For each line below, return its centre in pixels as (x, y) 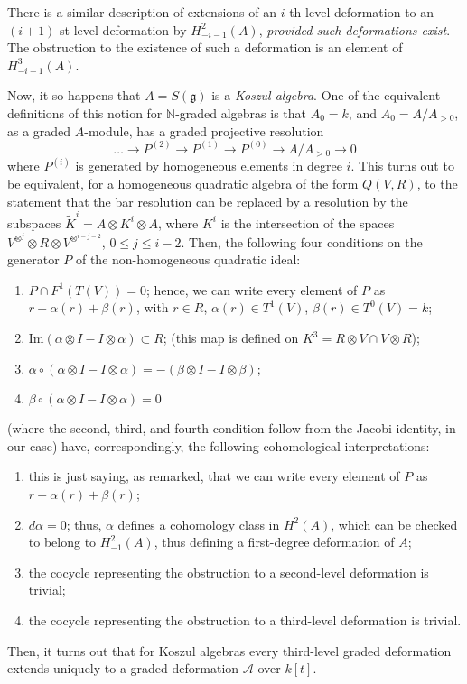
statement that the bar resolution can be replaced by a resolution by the (208, 201)
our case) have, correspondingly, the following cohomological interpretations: (219, 445)
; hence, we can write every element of (252, 289)
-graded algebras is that (241, 112)
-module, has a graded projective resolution (204, 130)
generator (33, 259)
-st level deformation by (121, 29)
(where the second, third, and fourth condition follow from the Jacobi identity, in (232, 428)
